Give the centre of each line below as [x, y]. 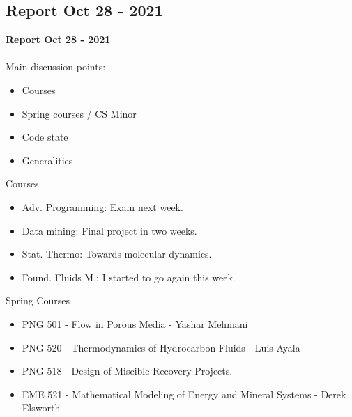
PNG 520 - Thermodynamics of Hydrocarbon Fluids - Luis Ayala [161, 347]
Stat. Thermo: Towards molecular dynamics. [117, 254]
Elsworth [41, 408]
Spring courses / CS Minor [79, 113]
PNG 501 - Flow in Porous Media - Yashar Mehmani [135, 323]
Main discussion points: [56, 66]
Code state [45, 137]
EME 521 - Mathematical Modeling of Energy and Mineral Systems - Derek [184, 394]
